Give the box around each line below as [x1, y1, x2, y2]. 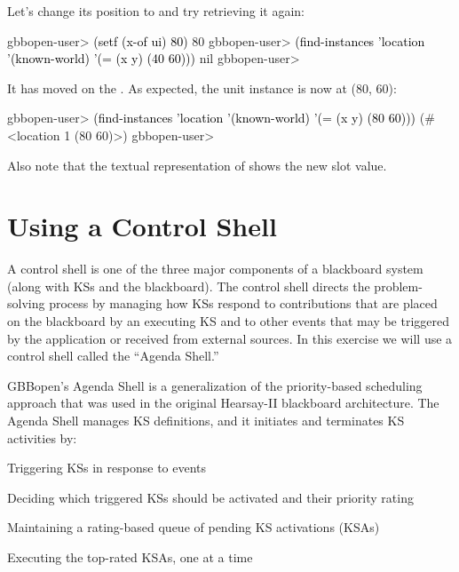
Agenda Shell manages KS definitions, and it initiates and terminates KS [7, 411, 405, 430]
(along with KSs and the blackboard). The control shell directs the [7, 276, 370, 295]
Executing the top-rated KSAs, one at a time [7, 548, 253, 566]
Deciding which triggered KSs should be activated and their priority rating [7, 488, 414, 506]
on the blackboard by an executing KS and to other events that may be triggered [7, 312, 450, 330]
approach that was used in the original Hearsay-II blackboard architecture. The [7, 393, 439, 412]
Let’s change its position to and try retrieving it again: [7, 2, 305, 20]
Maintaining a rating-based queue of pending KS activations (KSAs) [7, 518, 380, 536]
